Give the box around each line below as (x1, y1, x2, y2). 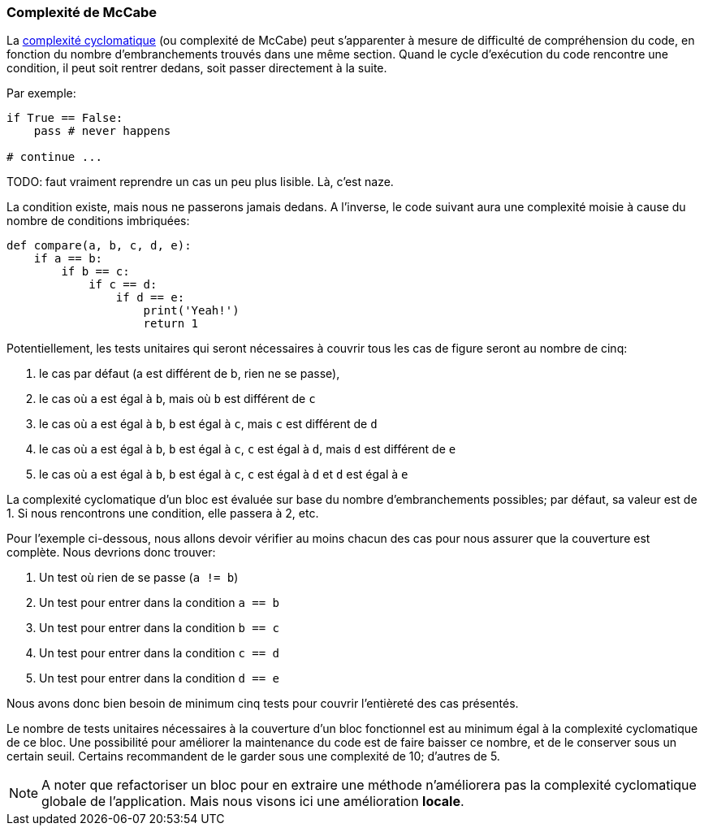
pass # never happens (33, 124, 171, 138)
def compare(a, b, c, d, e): (6, 239, 192, 253)
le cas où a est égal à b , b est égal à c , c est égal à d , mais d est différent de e (39, 442, 456, 457)
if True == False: (6, 111, 123, 125)
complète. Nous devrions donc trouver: (6, 545, 216, 560)
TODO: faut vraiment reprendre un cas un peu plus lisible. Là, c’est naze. (6, 175, 394, 189)
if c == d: (89, 278, 158, 292)
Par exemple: (6, 86, 76, 101)
